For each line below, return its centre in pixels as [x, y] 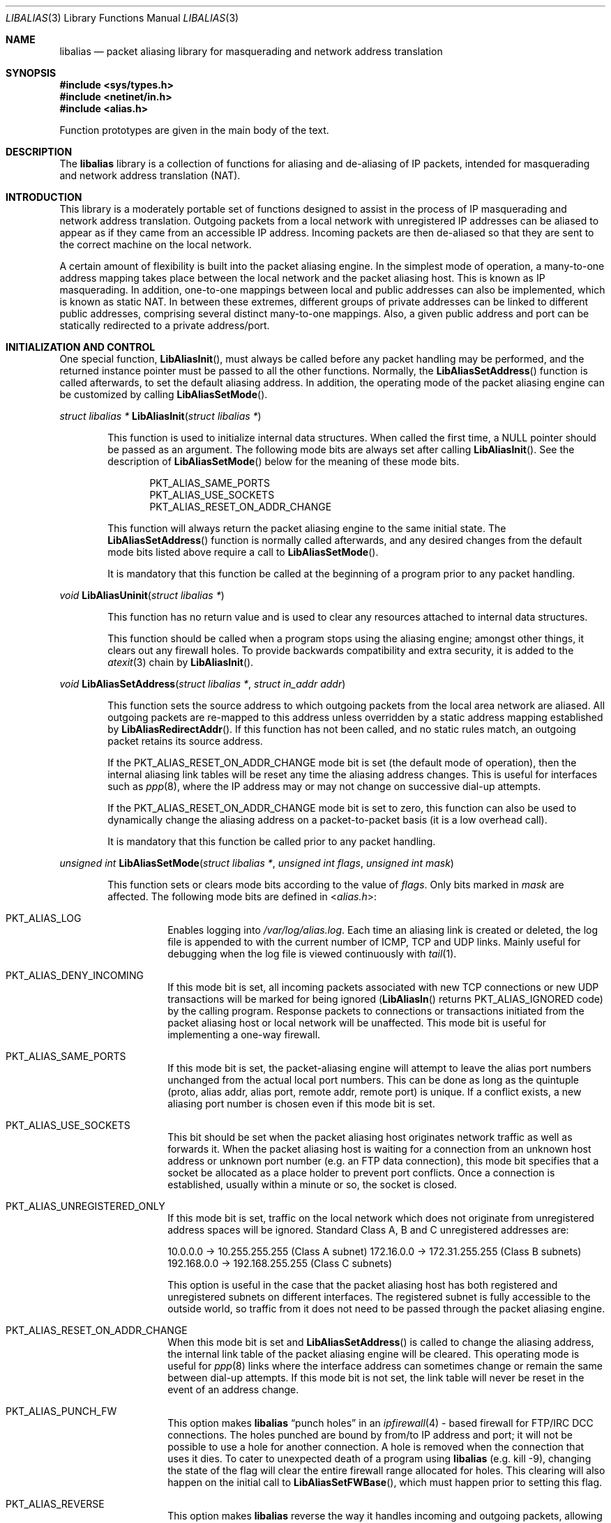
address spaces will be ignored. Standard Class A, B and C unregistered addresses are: [368, 1230]
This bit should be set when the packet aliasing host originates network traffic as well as [370, 1137]
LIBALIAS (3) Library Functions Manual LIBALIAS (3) [122, 18]
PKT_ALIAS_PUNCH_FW [61, 1411]
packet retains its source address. [185, 741]
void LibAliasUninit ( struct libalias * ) [142, 595]
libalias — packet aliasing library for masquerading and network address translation [251, 51]
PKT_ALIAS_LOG [44, 918]
